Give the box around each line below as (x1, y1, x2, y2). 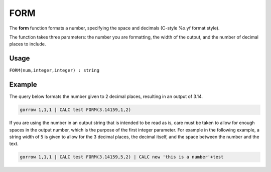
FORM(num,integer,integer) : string (9, 67, 100, 73)
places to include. (9, 41, 46, 47)
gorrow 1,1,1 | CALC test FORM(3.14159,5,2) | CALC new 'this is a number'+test (20, 154, 224, 160)
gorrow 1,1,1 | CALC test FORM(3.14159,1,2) (20, 107, 131, 112)
